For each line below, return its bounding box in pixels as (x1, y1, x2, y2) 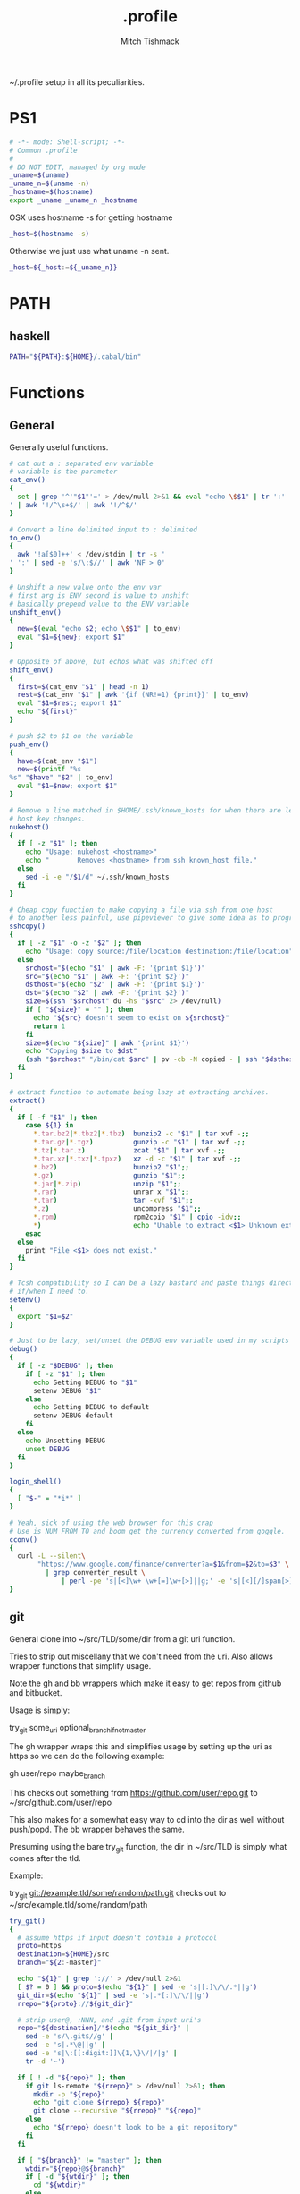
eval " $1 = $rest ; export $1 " (17, 699, 122, 708)
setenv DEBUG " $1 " (32, 1386, 102, 1395)
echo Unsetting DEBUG (25, 1436, 105, 1445)
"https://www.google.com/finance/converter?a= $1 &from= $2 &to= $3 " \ (37, 1560, 290, 1569)
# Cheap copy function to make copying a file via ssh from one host (9, 906, 274, 914)
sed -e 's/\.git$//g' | (25, 2032, 114, 2041)
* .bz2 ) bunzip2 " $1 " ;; (32, 1162, 190, 1171)
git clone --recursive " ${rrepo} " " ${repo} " (32, 2106, 202, 2115)
